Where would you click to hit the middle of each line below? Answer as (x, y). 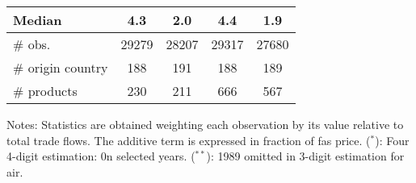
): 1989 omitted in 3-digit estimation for (305, 156)
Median (38, 20)
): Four (392, 140)
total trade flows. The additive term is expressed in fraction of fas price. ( (189, 140)
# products (45, 91)
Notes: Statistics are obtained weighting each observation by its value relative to (205, 124)
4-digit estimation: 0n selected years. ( (101, 156)
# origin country (61, 67)
